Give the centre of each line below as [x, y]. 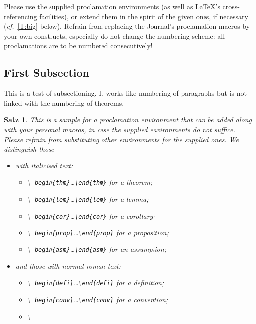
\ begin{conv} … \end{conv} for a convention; [98, 299]
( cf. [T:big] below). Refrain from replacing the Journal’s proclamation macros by [127, 26]
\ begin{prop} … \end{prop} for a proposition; [98, 232]
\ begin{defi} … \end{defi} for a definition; [96, 283]
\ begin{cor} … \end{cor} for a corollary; [91, 215]
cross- [231, 6]
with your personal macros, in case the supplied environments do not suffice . [120, 129]
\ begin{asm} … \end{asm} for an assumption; [97, 249]
